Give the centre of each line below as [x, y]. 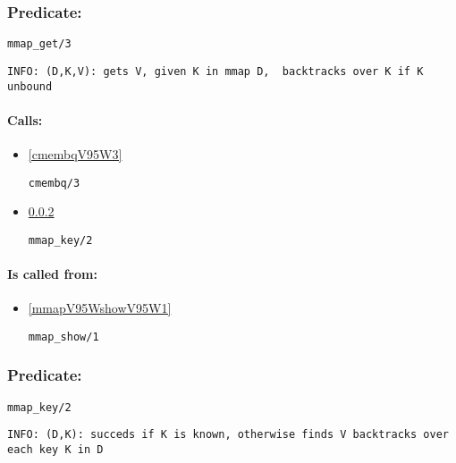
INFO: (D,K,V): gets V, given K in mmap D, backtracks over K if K [215, 71]
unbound [30, 86]
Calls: [25, 119]
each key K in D [55, 450]
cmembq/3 [54, 183]
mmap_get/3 [39, 44]
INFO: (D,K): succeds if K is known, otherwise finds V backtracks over [228, 435]
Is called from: [52, 274]
